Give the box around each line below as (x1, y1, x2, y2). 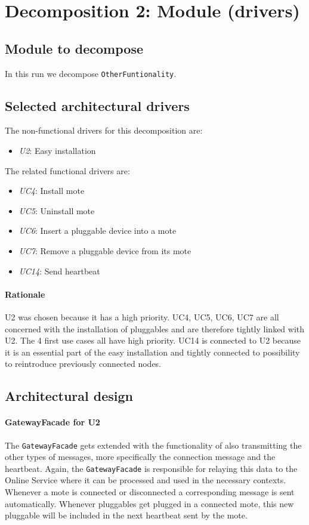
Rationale (5, 288, 45, 300)
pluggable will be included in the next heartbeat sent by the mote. (5, 509, 248, 521)
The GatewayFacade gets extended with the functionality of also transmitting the (5, 438, 302, 451)
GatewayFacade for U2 (5, 416, 100, 428)
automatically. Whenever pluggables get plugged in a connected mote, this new (5, 497, 294, 509)
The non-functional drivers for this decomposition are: (5, 124, 203, 137)
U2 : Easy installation (18, 144, 96, 157)
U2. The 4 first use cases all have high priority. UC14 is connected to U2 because (5, 334, 301, 347)
